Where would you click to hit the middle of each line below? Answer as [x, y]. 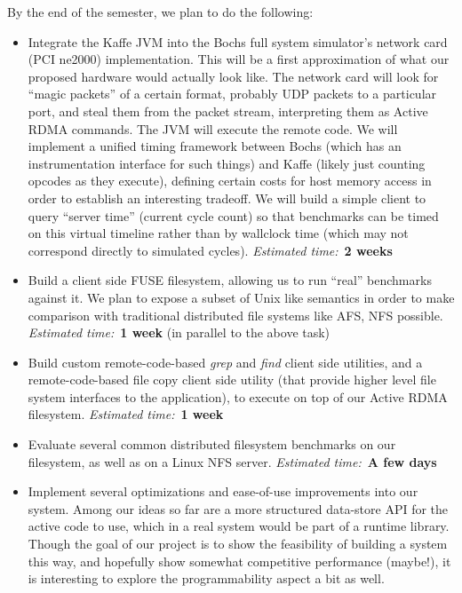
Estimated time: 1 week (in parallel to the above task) [179, 332]
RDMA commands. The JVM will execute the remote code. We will [213, 128]
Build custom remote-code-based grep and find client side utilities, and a [225, 362]
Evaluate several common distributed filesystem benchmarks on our [212, 444]
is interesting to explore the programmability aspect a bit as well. [206, 578]
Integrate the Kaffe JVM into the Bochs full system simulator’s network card [238, 41]
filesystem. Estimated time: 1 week [126, 414]
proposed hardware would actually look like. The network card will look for [233, 76]
